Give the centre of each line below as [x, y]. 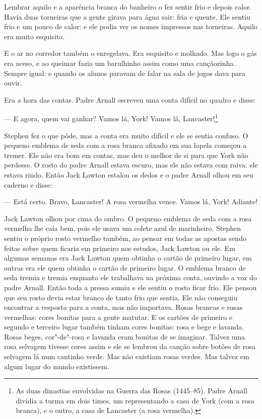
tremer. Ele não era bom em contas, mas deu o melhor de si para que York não [126, 155]
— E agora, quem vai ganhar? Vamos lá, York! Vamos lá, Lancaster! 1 [111, 117]
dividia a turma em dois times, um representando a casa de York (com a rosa [135, 400]
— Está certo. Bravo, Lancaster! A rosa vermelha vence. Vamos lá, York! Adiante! [131, 201]
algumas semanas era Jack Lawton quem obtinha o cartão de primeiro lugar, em [128, 258]
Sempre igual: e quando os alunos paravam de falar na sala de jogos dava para [125, 73]
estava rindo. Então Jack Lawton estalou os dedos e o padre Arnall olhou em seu [129, 174]
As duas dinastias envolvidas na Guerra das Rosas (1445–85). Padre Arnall [132, 391]
